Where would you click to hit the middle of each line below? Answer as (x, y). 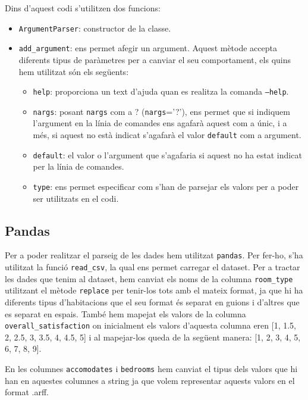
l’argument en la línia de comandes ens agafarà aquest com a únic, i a (160, 123)
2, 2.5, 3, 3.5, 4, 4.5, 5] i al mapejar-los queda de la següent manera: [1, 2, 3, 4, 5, (153, 337)
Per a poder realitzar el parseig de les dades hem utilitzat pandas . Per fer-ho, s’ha (154, 255)
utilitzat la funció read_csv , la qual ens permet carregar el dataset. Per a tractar (153, 267)
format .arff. (27, 392)
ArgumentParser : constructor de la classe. (95, 28)
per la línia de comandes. (78, 166)
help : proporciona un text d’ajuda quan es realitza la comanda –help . (161, 91)
